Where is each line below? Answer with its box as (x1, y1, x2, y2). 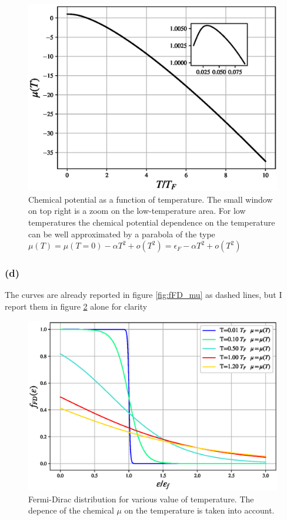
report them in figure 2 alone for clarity (5, 300, 148, 312)
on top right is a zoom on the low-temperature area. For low (28, 204, 246, 217)
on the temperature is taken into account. (124, 504, 275, 516)
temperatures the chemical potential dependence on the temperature (28, 216, 275, 228)
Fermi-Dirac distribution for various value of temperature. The (28, 492, 254, 505)
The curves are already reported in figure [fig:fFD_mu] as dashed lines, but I (5, 288, 282, 301)
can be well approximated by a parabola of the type (28, 227, 215, 240)
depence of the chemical (28, 504, 114, 516)
